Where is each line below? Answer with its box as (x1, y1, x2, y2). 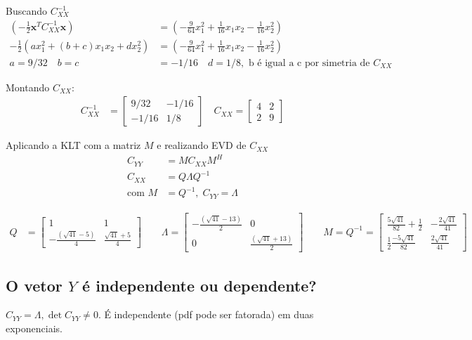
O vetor (6, 274, 63, 296)
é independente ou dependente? (82, 274, 317, 296)
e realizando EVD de (157, 138, 247, 152)
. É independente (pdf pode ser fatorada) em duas (98, 307, 314, 322)
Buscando (6, 4, 47, 18)
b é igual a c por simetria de (248, 58, 370, 68)
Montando (6, 79, 50, 94)
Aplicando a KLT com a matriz (6, 138, 141, 152)
